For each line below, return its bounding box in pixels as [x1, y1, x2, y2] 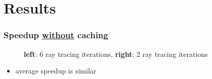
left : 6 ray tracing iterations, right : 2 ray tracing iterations [24, 48, 208, 59]
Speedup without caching [4, 29, 109, 41]
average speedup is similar [15, 65, 96, 76]
